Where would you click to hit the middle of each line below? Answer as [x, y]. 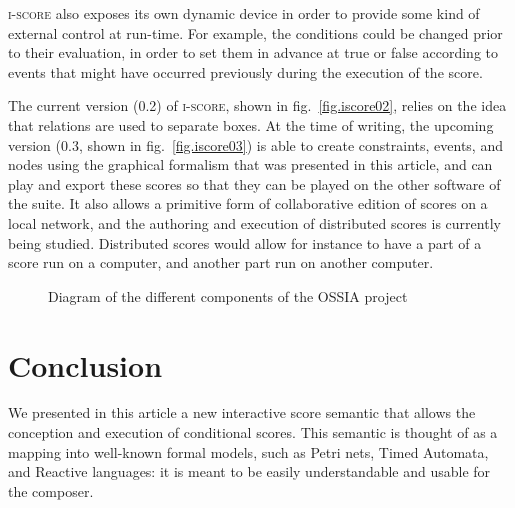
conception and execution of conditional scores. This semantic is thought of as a [253, 432]
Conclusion [85, 364]
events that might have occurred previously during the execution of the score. [245, 71]
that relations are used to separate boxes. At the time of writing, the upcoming [251, 124]
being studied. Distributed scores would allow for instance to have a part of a [245, 242]
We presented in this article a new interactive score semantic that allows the [242, 412]
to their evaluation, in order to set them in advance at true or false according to [253, 52]
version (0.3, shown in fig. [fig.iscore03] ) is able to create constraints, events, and [255, 144]
